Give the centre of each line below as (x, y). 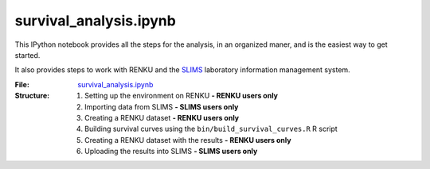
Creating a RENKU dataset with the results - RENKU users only (188, 140)
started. (27, 55)
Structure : (32, 96)
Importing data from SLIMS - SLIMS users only (162, 106)
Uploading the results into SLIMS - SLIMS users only (171, 152)
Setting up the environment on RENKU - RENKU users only (182, 96)
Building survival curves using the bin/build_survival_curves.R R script (211, 129)
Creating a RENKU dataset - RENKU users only (162, 117)
